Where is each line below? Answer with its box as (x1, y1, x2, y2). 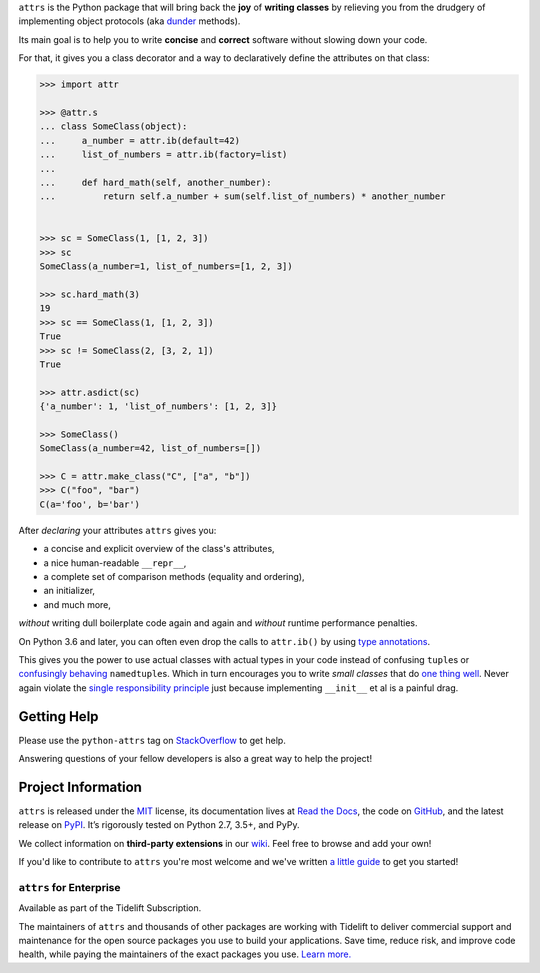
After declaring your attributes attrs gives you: (18, 524, 217, 536)
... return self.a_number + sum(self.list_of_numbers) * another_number (39, 191, 446, 202)
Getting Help (18, 708, 99, 725)
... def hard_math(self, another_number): (39, 176, 272, 188)
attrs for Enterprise (18, 880, 121, 894)
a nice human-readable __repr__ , (43, 556, 187, 569)
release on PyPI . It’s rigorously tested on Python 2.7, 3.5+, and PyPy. (18, 819, 300, 831)
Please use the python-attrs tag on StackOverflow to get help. (18, 734, 287, 746)
